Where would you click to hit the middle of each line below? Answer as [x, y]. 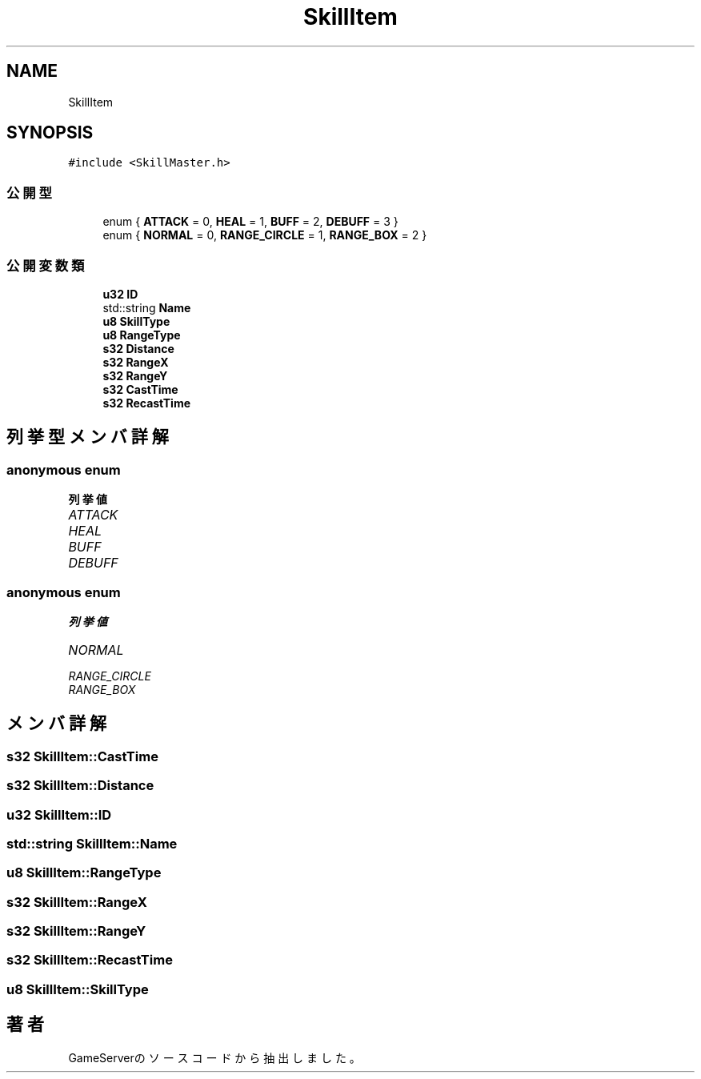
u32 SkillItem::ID [59, 814]
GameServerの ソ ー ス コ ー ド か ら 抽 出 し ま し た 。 [214, 1057]
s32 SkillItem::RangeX [77, 902]
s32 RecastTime [147, 403]
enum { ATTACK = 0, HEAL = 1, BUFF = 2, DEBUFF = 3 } [250, 222]
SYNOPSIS [50, 133]
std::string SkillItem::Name [92, 843]
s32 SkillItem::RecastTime [90, 960]
